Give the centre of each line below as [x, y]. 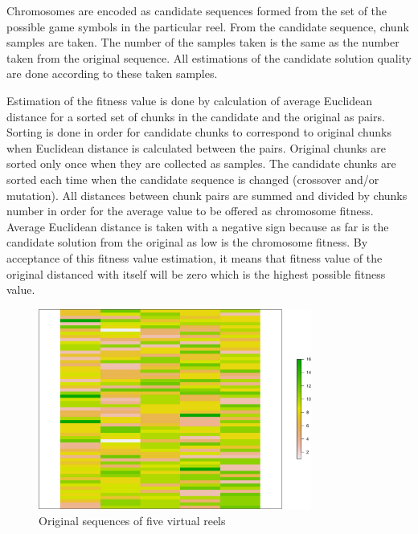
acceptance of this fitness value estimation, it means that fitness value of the [195, 257]
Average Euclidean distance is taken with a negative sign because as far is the [198, 226]
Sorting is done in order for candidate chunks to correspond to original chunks [199, 132]
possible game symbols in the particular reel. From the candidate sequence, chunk [208, 26]
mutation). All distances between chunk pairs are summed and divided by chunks [207, 195]
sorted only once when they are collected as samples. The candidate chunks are [201, 163]
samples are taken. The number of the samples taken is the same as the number [203, 42]
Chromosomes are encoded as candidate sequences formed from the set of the [197, 10]
